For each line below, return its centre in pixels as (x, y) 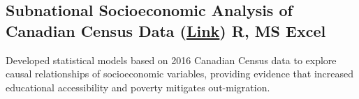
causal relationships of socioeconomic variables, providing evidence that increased (180, 74)
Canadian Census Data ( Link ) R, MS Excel (166, 30)
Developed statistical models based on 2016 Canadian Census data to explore (171, 60)
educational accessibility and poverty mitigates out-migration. (138, 87)
